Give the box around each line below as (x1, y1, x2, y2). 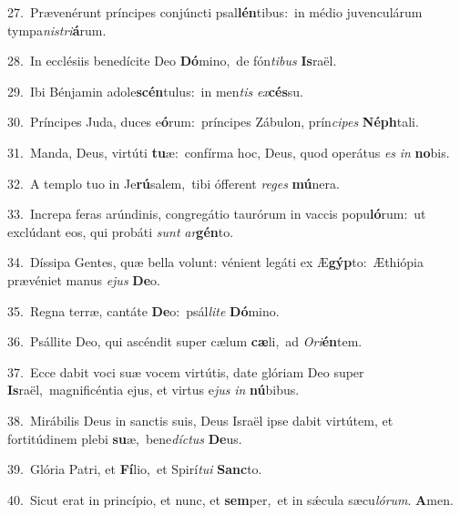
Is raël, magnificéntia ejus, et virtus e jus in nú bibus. (7, 380, 300, 399)
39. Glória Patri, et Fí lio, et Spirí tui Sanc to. (7, 459, 262, 479)
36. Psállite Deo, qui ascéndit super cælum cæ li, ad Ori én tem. (7, 332, 363, 351)
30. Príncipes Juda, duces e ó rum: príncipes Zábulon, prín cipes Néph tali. (7, 112, 419, 131)
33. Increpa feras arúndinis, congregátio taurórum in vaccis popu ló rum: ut (7, 204, 426, 223)
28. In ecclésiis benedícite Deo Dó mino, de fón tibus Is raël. (7, 51, 337, 70)
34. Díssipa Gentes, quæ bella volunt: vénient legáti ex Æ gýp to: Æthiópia (7, 252, 424, 272)
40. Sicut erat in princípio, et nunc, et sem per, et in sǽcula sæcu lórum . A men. (7, 489, 454, 509)
